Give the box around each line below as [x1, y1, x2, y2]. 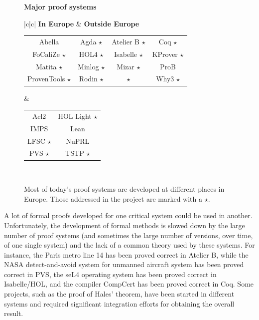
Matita [35, 61, 57, 71]
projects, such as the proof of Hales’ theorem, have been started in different [4, 289, 235, 299]
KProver [152, 48, 178, 59]
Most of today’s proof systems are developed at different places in [24, 184, 225, 194]
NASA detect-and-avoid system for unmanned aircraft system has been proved [4, 259, 244, 270]
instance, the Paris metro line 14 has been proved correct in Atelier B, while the [4, 249, 249, 260]
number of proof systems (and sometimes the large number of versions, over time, [4, 230, 253, 240]
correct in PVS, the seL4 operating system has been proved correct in [4, 269, 217, 279]
